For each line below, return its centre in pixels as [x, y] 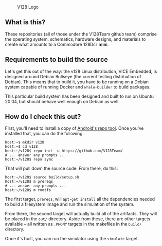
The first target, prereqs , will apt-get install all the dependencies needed [80, 199]
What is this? [25, 22]
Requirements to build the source [56, 60]
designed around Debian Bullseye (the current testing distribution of [73, 76]
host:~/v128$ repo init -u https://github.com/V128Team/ [64, 151]
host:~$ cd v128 [21, 147]
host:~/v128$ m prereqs [29, 182]
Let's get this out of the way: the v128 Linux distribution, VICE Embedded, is [81, 71]
